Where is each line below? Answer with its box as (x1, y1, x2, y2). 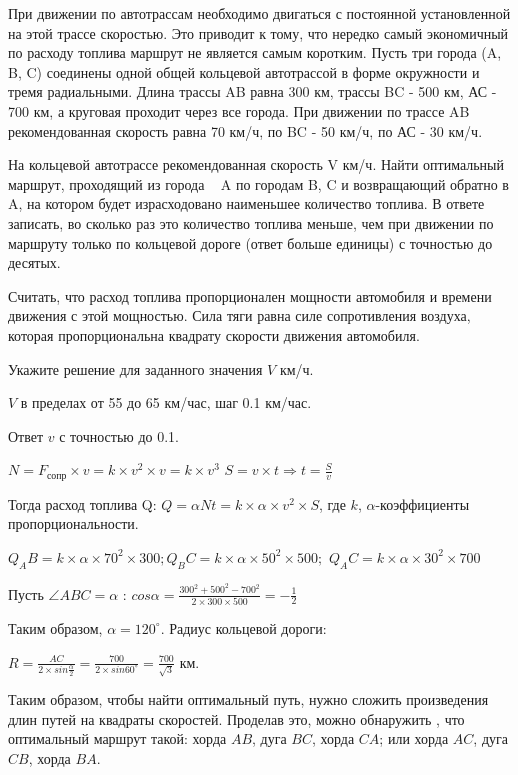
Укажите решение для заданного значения (8, 358, 263, 379)
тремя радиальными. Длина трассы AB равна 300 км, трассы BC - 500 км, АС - (8, 81, 497, 102)
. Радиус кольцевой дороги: (160, 617, 327, 638)
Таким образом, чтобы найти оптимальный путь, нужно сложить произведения (8, 689, 489, 710)
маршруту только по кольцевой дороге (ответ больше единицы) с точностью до (8, 232, 493, 253)
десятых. (8, 252, 61, 273)
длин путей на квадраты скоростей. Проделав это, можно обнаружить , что (8, 708, 465, 729)
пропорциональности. (8, 513, 139, 534)
